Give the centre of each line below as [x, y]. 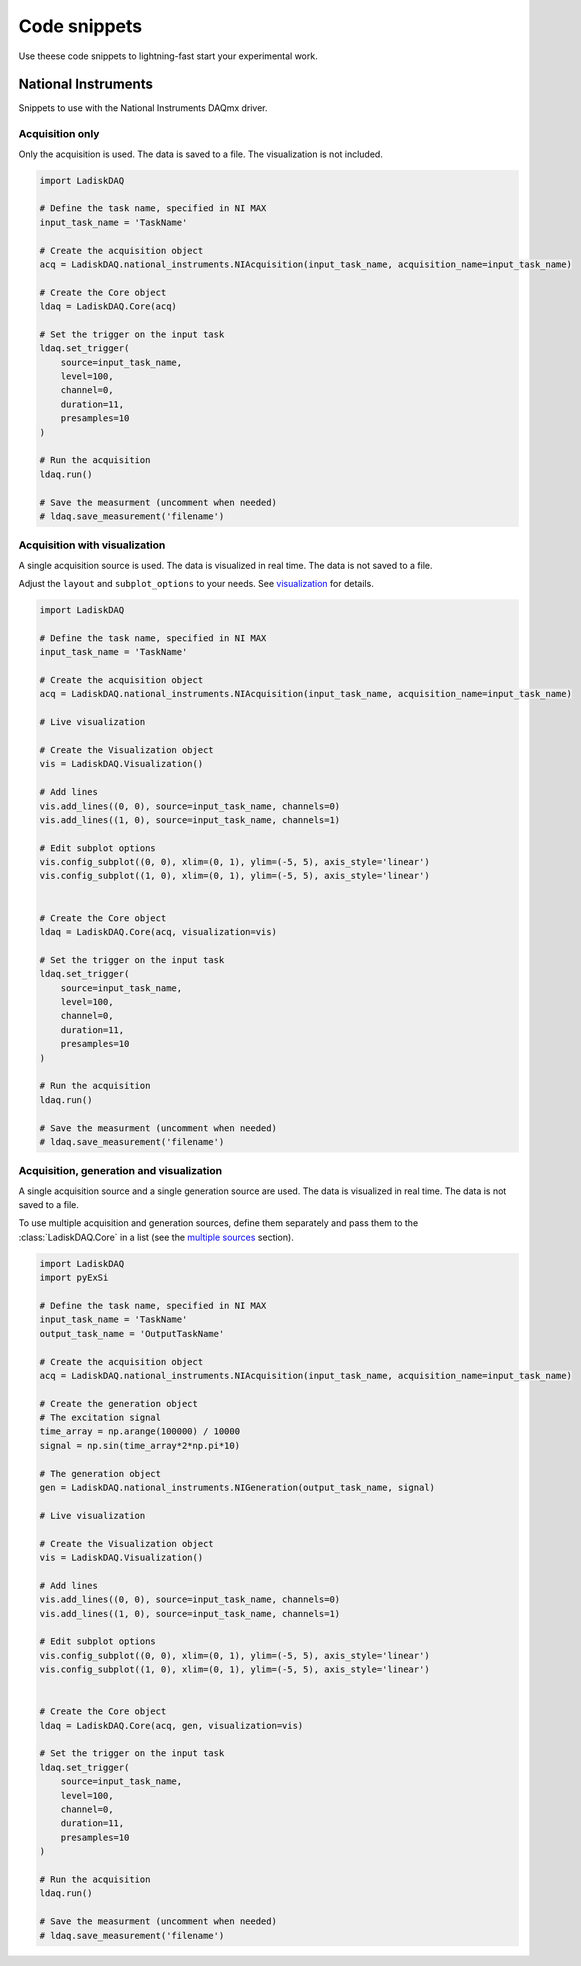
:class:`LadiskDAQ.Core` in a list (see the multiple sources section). [156, 1237]
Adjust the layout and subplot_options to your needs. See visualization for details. [196, 584]
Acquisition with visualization [92, 545]
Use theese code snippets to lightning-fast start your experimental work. [168, 56]
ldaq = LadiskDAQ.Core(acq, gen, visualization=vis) [171, 1725]
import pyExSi [74, 1278]
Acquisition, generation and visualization [120, 1171]
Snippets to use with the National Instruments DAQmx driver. [143, 108]
